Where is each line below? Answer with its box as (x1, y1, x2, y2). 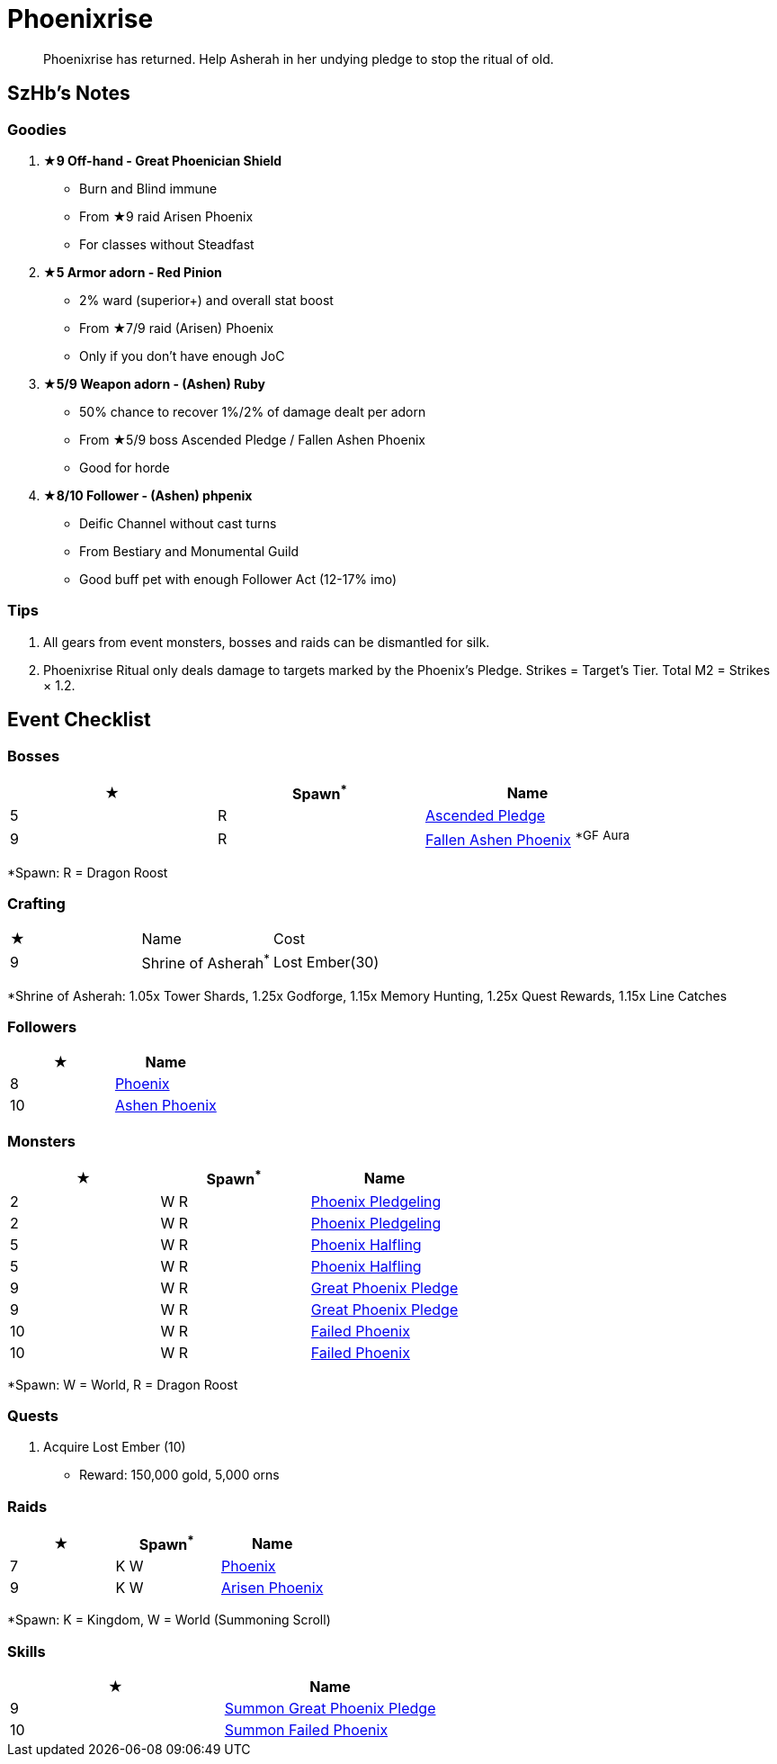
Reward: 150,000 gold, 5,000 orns (79, 1467, 280, 1483)
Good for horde (79, 459, 170, 475)
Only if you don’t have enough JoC (79, 347, 285, 364)
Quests (7, 1406, 58, 1425)
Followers (7, 1018, 77, 1037)
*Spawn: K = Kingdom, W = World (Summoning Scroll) (7, 1612, 331, 1628)
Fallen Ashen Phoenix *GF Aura (424, 828, 630, 850)
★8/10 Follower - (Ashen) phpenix (43, 487, 253, 503)
